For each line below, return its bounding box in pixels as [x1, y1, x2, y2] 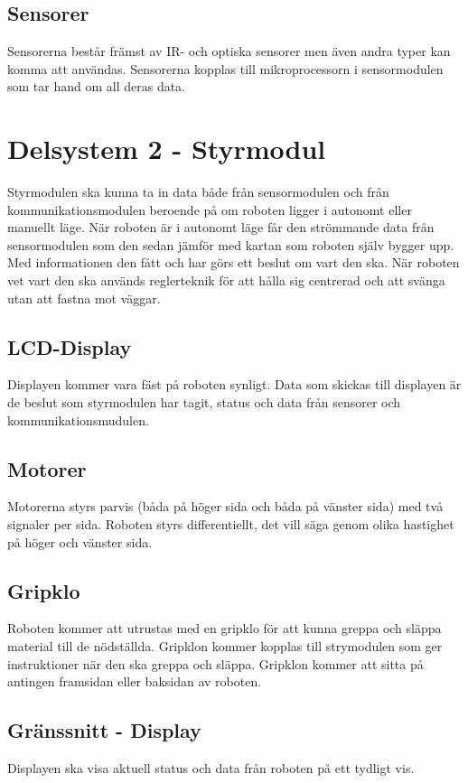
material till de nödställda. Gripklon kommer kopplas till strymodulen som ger [7, 637, 443, 656]
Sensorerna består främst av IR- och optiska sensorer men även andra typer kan [7, 42, 451, 61]
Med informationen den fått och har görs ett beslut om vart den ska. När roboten [7, 253, 460, 272]
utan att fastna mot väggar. [7, 288, 161, 307]
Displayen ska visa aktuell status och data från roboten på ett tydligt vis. [7, 759, 415, 778]
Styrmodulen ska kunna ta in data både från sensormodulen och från [7, 182, 389, 201]
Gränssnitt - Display [7, 716, 201, 744]
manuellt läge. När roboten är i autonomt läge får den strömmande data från [7, 218, 435, 237]
